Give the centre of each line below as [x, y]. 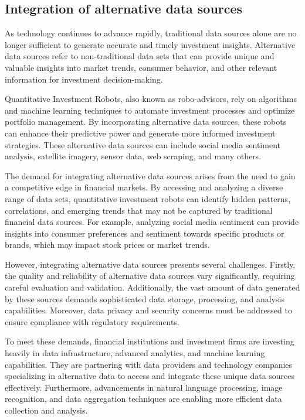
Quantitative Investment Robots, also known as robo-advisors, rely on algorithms [151, 99]
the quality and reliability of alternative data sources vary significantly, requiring [150, 276]
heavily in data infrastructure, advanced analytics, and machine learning [135, 353]
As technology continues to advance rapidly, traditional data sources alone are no [151, 33]
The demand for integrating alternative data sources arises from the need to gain [150, 175]
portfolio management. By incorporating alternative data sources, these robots [146, 122]
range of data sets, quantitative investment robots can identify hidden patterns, [148, 198]
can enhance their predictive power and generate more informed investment [140, 133]
